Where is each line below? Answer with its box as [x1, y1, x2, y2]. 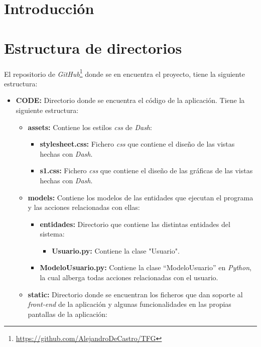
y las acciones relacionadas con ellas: [28, 202, 140, 212]
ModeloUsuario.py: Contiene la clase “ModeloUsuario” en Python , [40, 262, 251, 273]
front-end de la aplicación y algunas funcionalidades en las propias [28, 299, 231, 309]
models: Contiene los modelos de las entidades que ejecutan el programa [28, 192, 253, 202]
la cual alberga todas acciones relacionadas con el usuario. [40, 272, 218, 283]
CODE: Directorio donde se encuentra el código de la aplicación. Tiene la [16, 95, 245, 105]
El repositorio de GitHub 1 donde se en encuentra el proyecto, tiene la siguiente [4, 67, 245, 79]
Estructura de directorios [4, 37, 182, 58]
